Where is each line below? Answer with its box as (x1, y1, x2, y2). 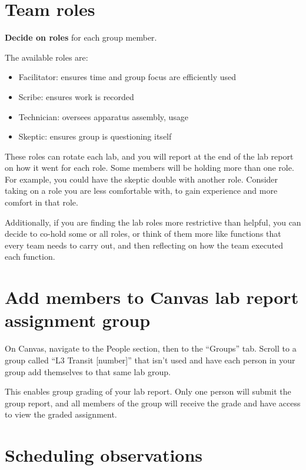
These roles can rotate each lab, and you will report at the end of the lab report (5, 150, 294, 162)
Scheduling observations (5, 443, 203, 467)
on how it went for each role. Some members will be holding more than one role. (5, 161, 294, 174)
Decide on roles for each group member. (5, 31, 157, 44)
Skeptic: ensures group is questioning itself (18, 130, 172, 143)
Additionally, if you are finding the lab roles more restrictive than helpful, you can (5, 216, 301, 228)
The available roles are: (5, 51, 88, 63)
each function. (5, 250, 55, 263)
